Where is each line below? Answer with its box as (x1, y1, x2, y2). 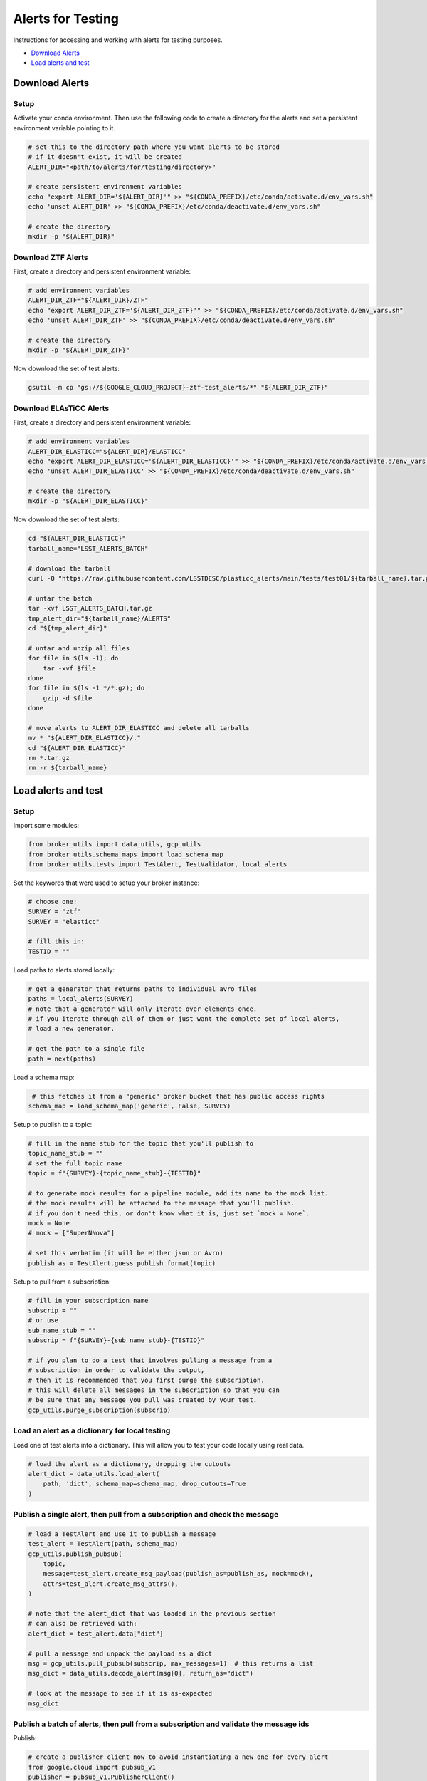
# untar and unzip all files (28, 644, 130, 652)
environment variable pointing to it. (13, 123, 115, 132)
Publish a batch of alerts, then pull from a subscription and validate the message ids (13, 1719, 310, 1729)
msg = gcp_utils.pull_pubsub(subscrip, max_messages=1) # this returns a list (28, 1659, 314, 1667)
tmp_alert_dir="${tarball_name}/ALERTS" (28, 614, 171, 623)
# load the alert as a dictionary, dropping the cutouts (28, 1460, 231, 1468)
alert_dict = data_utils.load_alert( (28, 1470, 160, 1478)
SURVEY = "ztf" (28, 908, 81, 915)
